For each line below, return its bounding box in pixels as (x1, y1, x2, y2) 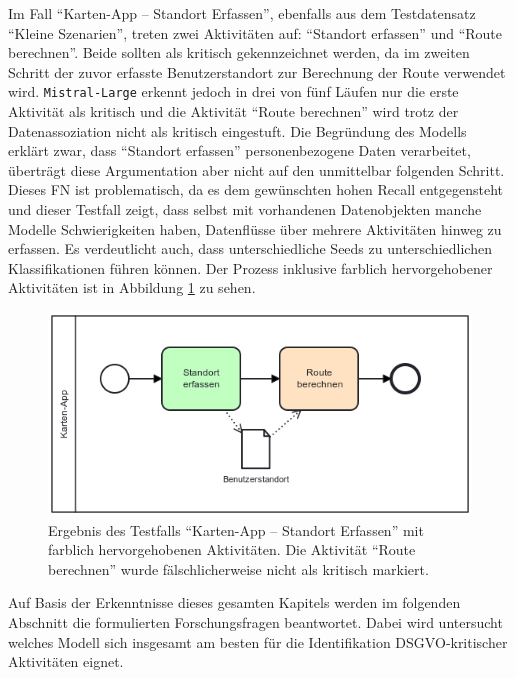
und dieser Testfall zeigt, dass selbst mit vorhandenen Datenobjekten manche (8, 199, 482, 219)
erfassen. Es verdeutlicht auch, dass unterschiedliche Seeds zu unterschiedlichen (8, 238, 492, 259)
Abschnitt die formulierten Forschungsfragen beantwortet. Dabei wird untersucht (8, 612, 503, 633)
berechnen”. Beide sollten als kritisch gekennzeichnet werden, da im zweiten (8, 42, 470, 63)
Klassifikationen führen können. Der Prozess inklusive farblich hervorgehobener (8, 257, 493, 278)
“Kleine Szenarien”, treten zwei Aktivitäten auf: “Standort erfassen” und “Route (8, 22, 503, 43)
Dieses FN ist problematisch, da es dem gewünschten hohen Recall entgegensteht (8, 179, 503, 200)
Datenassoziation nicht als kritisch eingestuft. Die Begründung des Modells (8, 120, 467, 141)
